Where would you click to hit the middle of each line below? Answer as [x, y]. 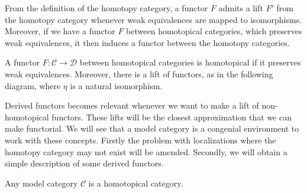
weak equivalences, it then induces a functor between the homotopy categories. [147, 42]
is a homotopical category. [136, 183]
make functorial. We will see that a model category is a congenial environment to [152, 128]
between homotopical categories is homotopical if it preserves [190, 62]
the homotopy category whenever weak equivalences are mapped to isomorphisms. [153, 19]
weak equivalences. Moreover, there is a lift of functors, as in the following [139, 73]
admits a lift [241, 8]
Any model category [41, 183]
